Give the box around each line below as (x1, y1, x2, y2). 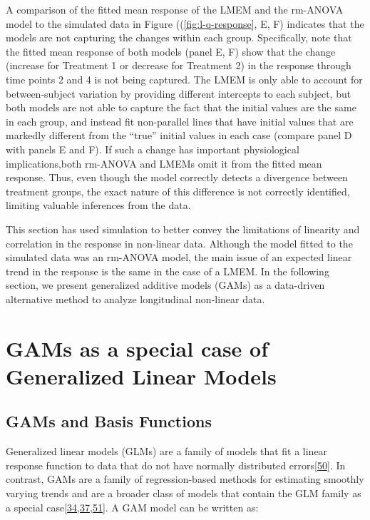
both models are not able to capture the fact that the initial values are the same (6, 100, 356, 115)
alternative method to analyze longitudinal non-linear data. (6, 291, 265, 306)
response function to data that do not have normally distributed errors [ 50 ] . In (6, 457, 346, 472)
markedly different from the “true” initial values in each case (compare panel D (6, 128, 352, 143)
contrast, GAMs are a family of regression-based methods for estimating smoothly (6, 471, 364, 486)
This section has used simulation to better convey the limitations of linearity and (6, 221, 360, 236)
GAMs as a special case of (6, 333, 269, 362)
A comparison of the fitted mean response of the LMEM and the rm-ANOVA (6, 2, 344, 16)
